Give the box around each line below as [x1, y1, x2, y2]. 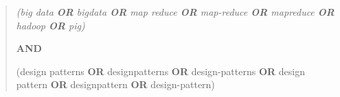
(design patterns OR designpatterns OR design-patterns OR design [16, 64, 305, 78]
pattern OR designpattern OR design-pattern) [16, 77, 215, 92]
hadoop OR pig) [16, 18, 85, 32]
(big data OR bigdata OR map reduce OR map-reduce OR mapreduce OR [16, 5, 335, 18]
